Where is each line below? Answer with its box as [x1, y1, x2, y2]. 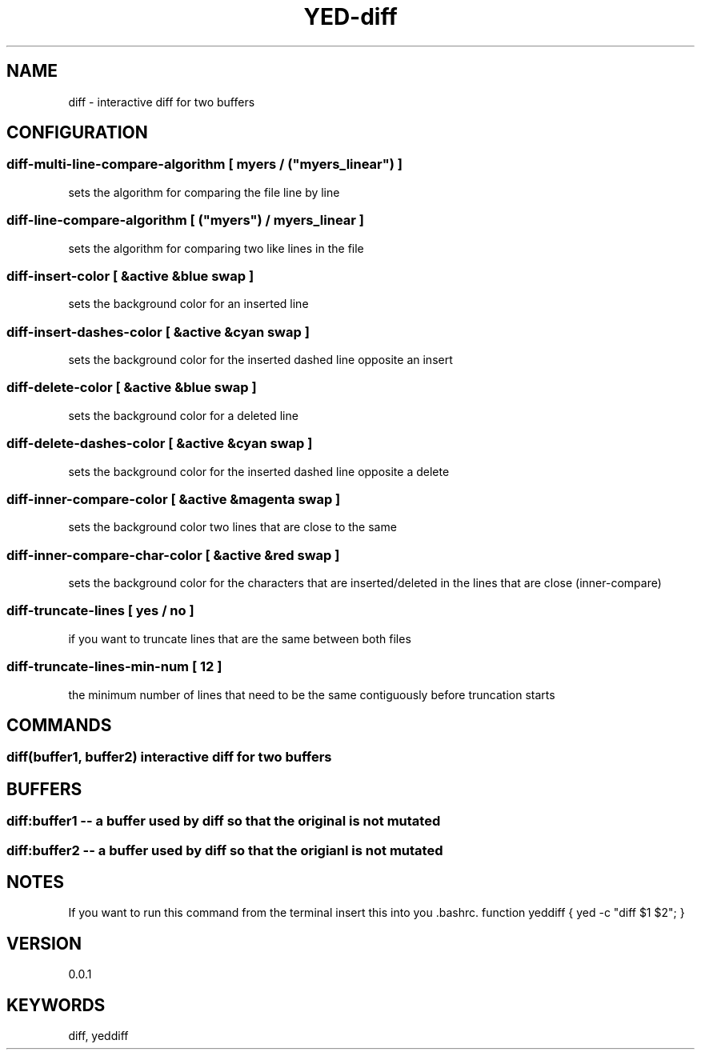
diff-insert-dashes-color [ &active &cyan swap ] [6, 323, 310, 340]
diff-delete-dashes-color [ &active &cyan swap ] [6, 435, 313, 452]
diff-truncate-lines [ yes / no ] [6, 602, 194, 619]
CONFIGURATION [6, 122, 148, 143]
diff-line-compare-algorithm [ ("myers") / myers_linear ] [6, 212, 364, 229]
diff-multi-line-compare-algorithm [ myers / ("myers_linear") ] [6, 156, 403, 173]
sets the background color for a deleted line [68, 408, 298, 422]
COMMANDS [6, 714, 112, 735]
